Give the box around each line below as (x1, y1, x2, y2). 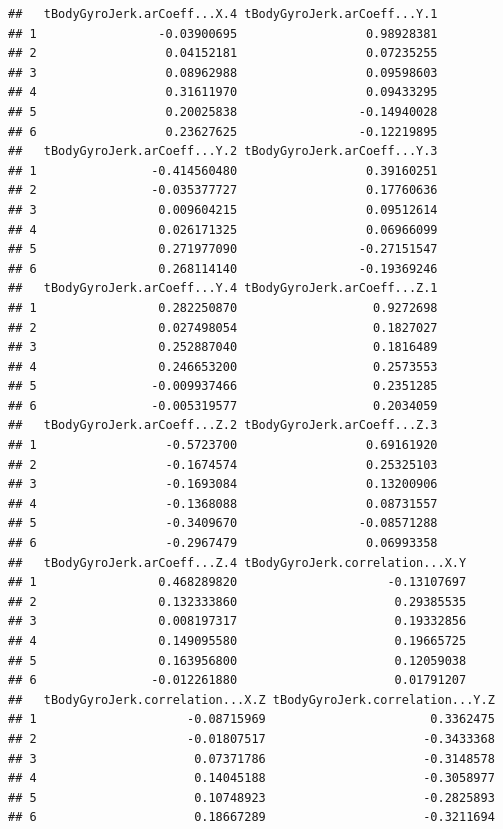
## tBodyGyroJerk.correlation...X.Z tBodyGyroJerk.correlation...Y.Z (8, 692, 495, 707)
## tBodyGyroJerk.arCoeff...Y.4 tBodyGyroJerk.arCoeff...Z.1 (8, 281, 438, 296)
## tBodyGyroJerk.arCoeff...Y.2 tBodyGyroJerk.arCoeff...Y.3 (8, 144, 438, 159)
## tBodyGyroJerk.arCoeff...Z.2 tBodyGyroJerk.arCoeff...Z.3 (8, 418, 438, 433)
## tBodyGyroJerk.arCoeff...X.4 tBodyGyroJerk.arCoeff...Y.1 (8, 7, 438, 21)
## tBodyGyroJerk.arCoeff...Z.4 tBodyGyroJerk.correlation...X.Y (8, 555, 467, 570)
